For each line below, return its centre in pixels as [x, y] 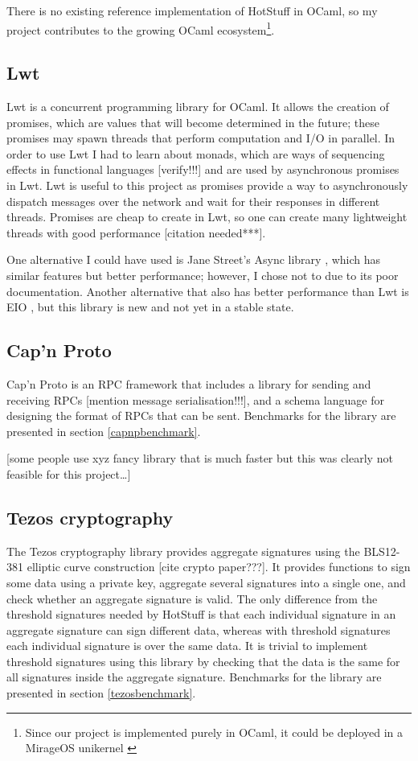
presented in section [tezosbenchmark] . [101, 693]
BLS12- [382, 551]
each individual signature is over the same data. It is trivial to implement [187, 646]
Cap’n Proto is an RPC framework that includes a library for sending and [189, 383]
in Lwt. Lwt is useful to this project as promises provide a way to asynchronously [207, 185]
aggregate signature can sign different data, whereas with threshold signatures [199, 629]
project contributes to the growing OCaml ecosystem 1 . [141, 28]
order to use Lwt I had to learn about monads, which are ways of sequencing [196, 153]
